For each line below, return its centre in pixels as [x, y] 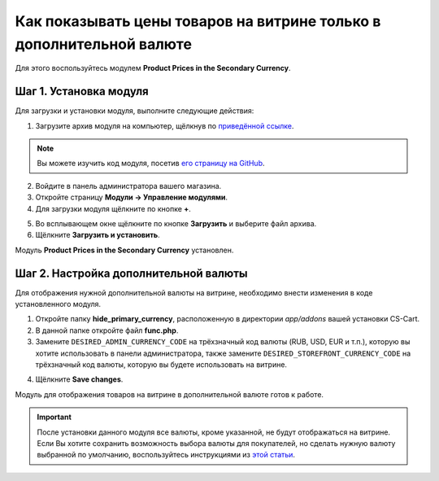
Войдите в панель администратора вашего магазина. [128, 186]
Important [54, 417]
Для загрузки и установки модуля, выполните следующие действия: [135, 111]
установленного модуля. [58, 304]
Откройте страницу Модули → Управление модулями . [131, 197]
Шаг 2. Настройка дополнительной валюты [131, 273]
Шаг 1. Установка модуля [82, 92]
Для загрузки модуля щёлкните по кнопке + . [113, 208]
